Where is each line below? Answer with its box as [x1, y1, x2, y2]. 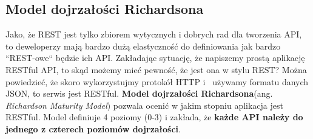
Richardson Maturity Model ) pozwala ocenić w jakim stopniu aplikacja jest [5, 99, 283, 111]
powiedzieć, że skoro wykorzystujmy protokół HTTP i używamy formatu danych [5, 75, 309, 88]
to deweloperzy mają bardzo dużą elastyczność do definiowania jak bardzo [5, 39, 281, 52]
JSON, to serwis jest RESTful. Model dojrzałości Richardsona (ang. [5, 87, 273, 100]
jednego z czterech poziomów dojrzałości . [5, 122, 181, 135]
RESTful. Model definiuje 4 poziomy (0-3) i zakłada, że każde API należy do [5, 111, 303, 123]
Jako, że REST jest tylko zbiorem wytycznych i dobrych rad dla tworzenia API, [5, 28, 302, 40]
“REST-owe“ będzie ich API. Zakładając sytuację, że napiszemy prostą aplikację [5, 51, 305, 64]
